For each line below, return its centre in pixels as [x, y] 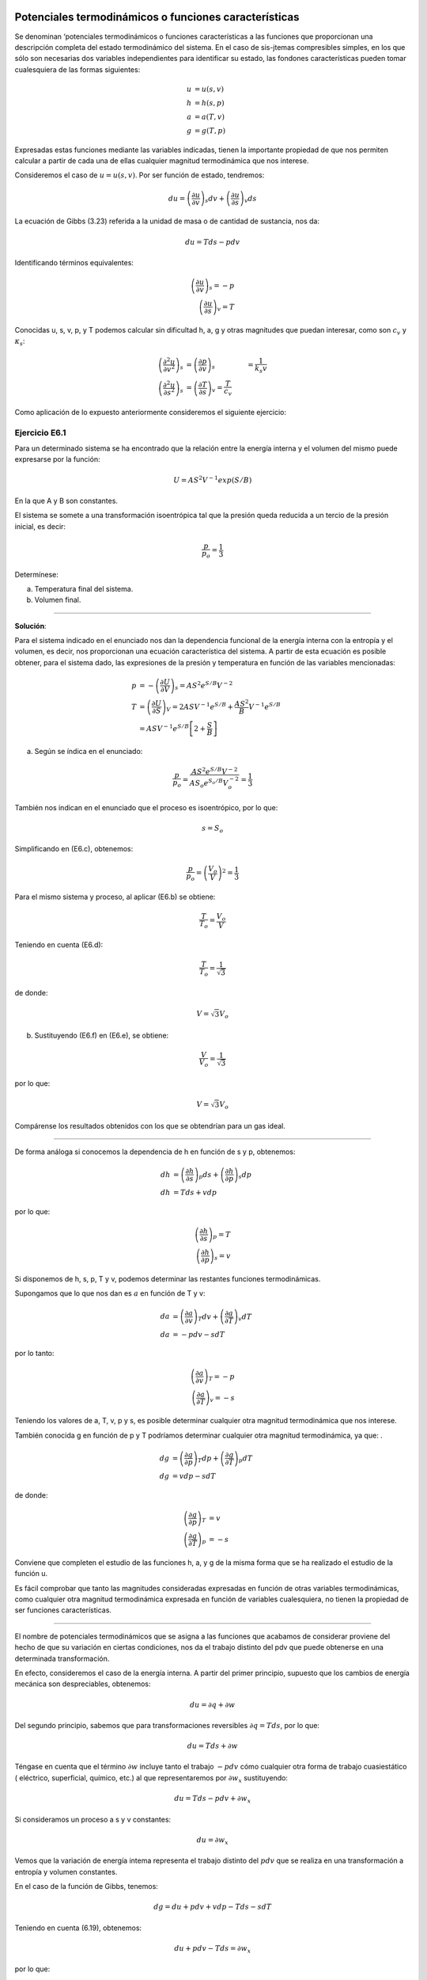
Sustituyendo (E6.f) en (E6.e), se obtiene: [102, 1035]
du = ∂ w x [212, 1841]
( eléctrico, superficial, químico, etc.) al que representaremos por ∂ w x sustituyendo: [151, 1778]
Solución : [30, 626]
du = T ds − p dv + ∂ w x [213, 1799]
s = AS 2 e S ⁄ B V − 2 [204, 686]
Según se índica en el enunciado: [89, 752]
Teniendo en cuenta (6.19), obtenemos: [78, 1928]
